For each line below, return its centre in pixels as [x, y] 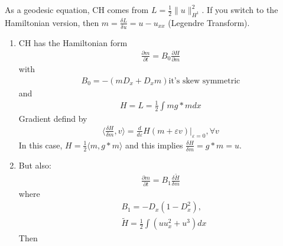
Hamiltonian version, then [52, 22]
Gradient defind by [53, 118]
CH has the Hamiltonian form [73, 42]
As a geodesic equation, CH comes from [77, 9]
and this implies [154, 145]
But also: [35, 165]
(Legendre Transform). [209, 22]
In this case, [40, 145]
